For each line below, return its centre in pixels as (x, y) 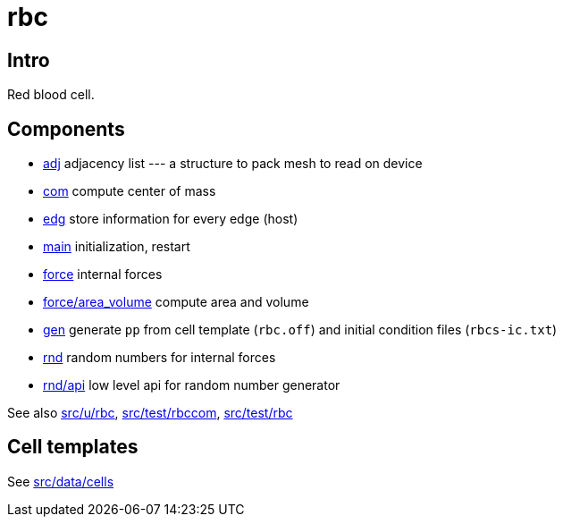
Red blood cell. (51, 95)
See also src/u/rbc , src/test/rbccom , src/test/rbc (150, 413)
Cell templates (73, 447)
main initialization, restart (117, 247)
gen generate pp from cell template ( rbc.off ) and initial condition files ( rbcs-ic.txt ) (300, 330)
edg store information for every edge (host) (171, 219)
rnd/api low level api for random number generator (192, 385)
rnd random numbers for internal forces (160, 358)
